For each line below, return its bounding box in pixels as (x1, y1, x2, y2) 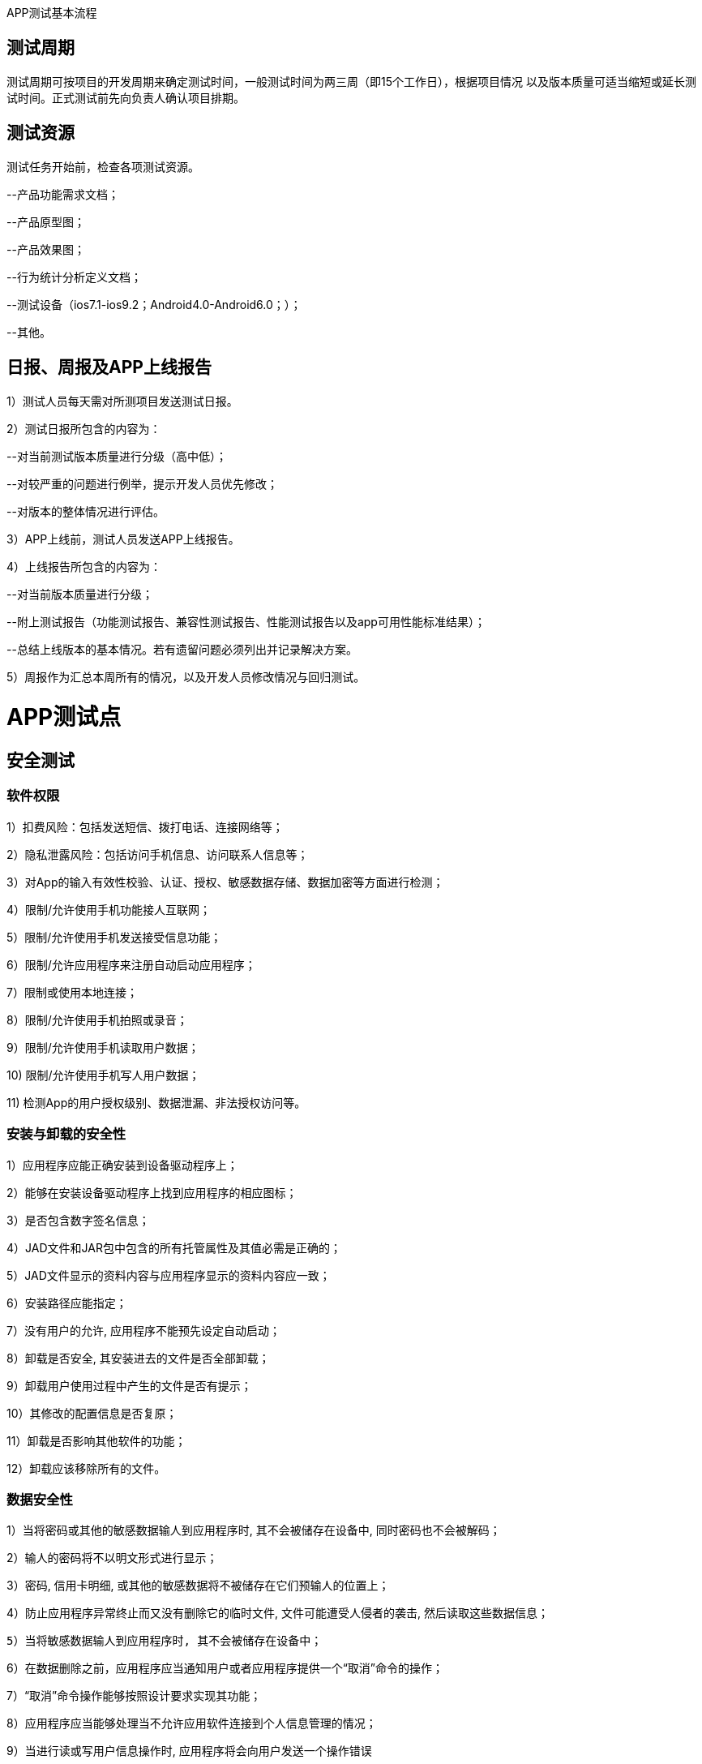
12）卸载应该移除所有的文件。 (6, 1461, 166, 1475)
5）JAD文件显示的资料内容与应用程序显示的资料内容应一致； (6, 1268, 331, 1282)
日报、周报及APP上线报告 (6, 357, 212, 378)
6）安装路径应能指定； (6, 1295, 127, 1310)
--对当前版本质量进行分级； (6, 586, 153, 601)
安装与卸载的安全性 (6, 1126, 126, 1143)
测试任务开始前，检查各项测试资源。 (6, 159, 199, 174)
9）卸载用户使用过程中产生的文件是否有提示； (6, 1378, 252, 1393)
